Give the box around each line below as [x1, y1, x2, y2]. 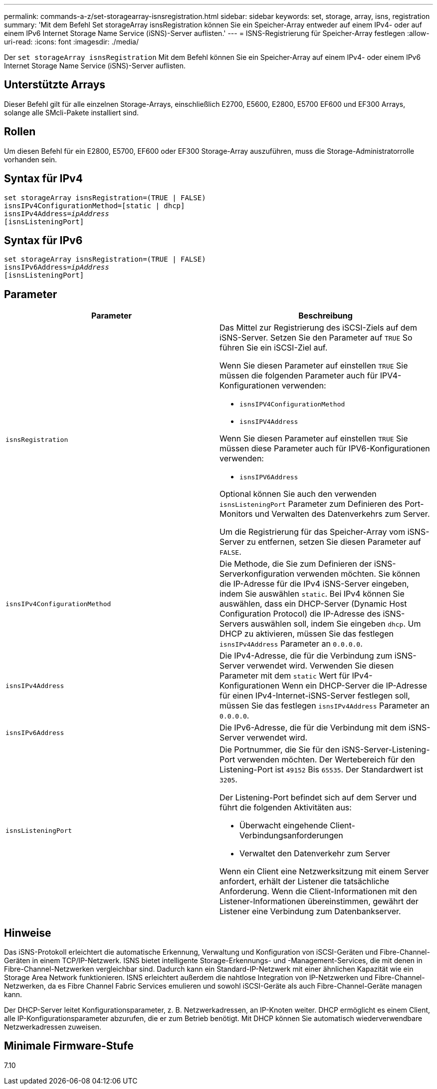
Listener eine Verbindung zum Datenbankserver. [219, 906, 401, 917]
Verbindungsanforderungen [239, 830, 343, 841]
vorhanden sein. [4, 155, 57, 164]
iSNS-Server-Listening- [342, 744, 430, 755]
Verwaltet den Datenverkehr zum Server [239, 848, 390, 859]
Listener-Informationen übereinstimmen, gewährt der [219, 896, 419, 907]
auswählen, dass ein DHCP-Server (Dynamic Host [219, 599, 407, 609]
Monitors [219, 509, 253, 519]
